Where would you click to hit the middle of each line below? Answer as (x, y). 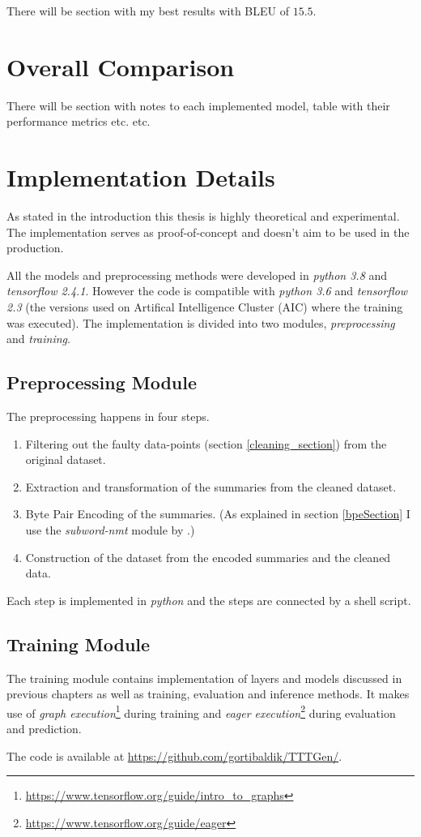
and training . (38, 339)
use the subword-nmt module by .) (110, 529)
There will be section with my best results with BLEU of (148, 11)
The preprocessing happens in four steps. (108, 416)
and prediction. (44, 728)
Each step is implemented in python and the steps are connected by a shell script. (209, 600)
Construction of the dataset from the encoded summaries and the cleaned (208, 557)
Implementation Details (141, 177)
